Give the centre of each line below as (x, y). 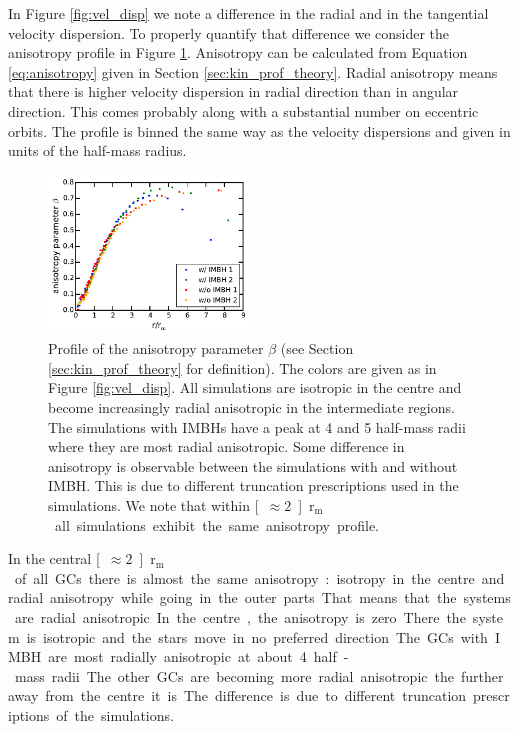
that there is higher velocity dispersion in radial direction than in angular (233, 91)
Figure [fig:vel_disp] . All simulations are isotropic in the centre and (255, 387)
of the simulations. (115, 714)
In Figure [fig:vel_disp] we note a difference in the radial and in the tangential (248, 13)
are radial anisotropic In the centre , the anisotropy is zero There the (240, 617)
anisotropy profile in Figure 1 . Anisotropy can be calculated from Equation (238, 52)
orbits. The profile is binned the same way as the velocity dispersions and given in (259, 130)
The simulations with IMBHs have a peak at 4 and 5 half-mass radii (257, 426)
